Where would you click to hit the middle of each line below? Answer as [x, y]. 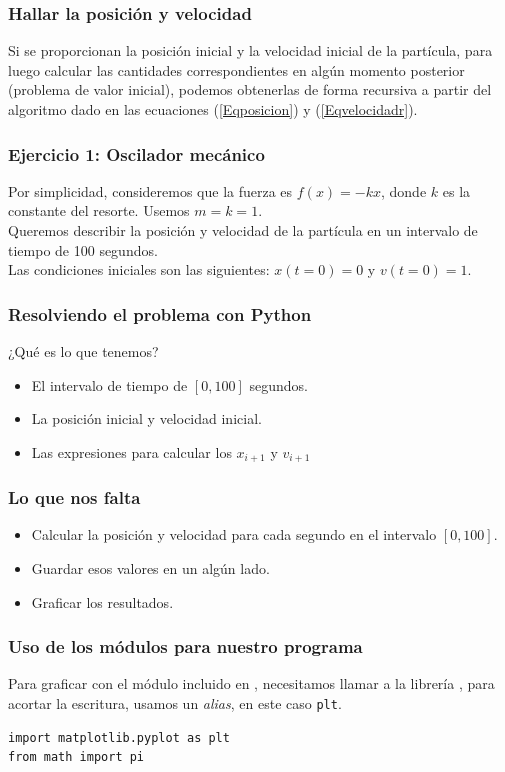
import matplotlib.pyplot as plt [119, 737]
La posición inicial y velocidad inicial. [146, 418]
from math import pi [76, 757]
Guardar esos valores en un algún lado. [150, 568]
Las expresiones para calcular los [131, 451]
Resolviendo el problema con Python [160, 313]
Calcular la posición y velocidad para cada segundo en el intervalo [234, 534]
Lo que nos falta [74, 497]
